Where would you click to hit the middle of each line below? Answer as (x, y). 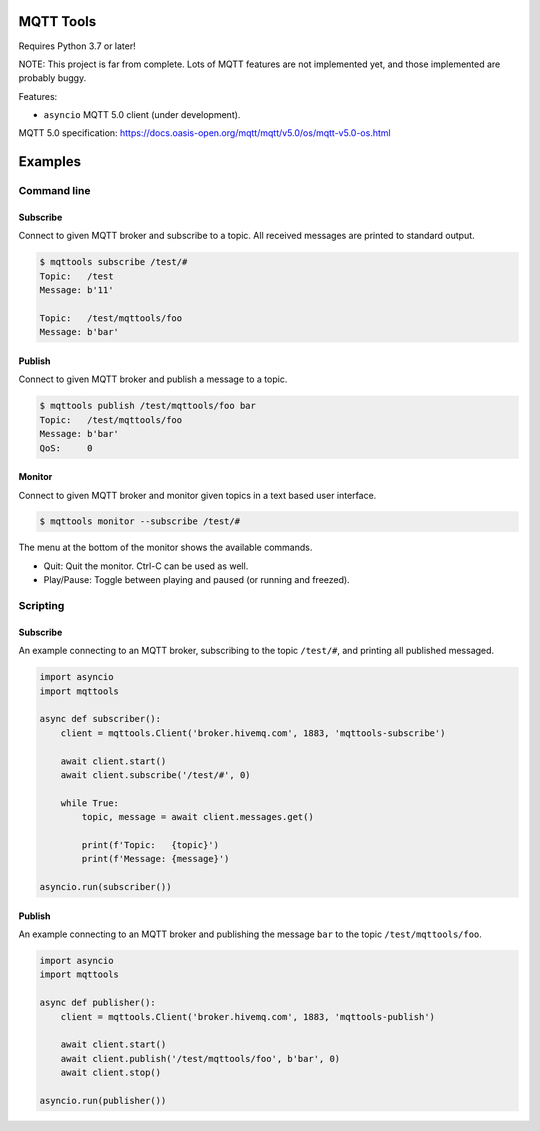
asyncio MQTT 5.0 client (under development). (142, 115)
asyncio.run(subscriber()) (105, 887)
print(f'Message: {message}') (155, 859)
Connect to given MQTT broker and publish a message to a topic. (153, 379)
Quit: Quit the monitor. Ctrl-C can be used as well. (146, 566)
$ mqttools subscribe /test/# (113, 262)
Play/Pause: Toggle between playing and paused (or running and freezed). (196, 580)
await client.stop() (111, 1073)
